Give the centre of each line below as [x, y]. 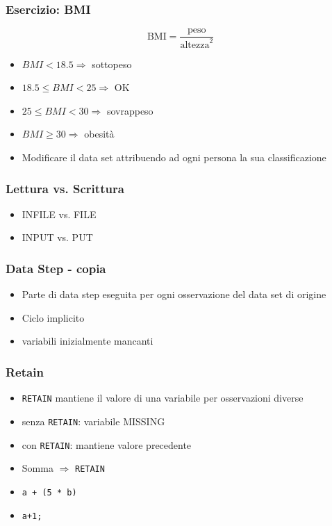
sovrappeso [130, 110]
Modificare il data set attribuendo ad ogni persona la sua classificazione [174, 157]
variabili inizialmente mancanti [88, 341]
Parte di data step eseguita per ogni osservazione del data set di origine [174, 294]
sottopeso [112, 64]
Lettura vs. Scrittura [65, 188]
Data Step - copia [56, 268]
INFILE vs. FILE [59, 214]
